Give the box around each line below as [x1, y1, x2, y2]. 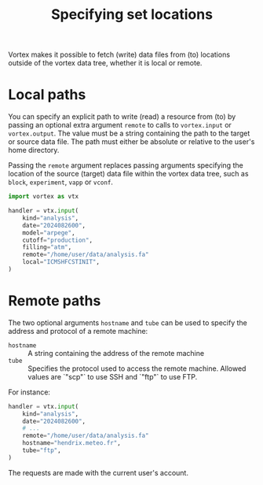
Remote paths [8, 292, 101, 310]
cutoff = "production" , [22, 236, 93, 244]
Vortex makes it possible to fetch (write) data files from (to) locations [8, 50, 230, 60]
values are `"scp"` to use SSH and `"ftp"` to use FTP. [27, 372, 198, 381]
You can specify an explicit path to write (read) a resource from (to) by [8, 112, 236, 121]
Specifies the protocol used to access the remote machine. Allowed [27, 364, 247, 373]
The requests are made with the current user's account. [8, 468, 188, 477]
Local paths [8, 86, 86, 104]
